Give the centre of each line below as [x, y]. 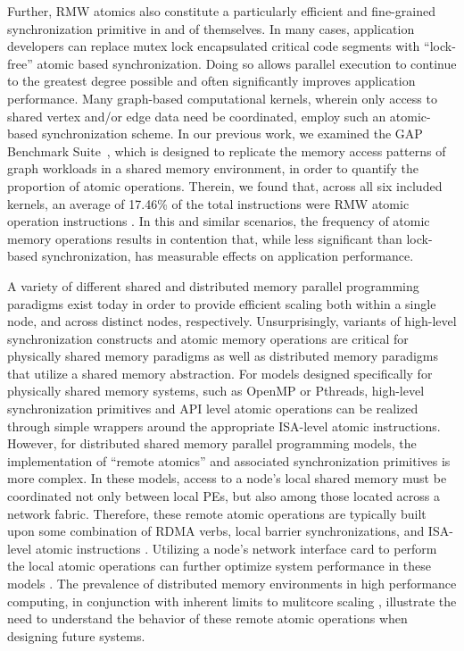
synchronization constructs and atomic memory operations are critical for [208, 338]
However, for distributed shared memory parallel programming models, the [212, 443]
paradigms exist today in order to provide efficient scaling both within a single [222, 303]
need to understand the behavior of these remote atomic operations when [207, 618]
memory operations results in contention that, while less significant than [205, 238]
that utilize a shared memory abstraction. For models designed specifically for [220, 373]
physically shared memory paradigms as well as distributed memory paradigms [223, 356]
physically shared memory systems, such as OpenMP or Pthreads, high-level [216, 391]
